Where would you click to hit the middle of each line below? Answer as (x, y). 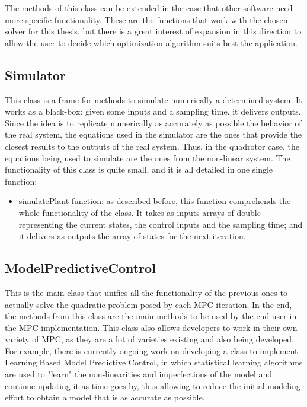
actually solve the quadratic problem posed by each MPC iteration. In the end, (148, 304)
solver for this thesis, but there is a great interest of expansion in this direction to (153, 31)
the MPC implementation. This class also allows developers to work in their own (151, 327)
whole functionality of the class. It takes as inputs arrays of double (140, 212)
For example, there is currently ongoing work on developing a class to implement (151, 350)
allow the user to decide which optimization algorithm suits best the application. (151, 42)
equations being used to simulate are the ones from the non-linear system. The (148, 158)
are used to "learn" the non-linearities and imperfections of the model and (139, 374)
